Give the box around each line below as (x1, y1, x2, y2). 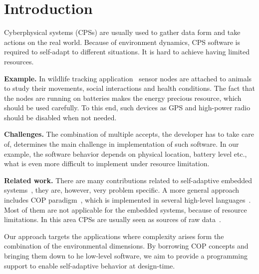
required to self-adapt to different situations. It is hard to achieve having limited (4, 46, 250, 57)
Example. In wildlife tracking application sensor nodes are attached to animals (4, 73, 252, 83)
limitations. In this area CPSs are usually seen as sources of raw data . (4, 214, 221, 225)
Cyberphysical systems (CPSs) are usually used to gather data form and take (4, 27, 241, 37)
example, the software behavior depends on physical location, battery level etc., (4, 148, 247, 159)
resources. (4, 56, 34, 66)
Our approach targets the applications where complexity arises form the (4, 231, 224, 241)
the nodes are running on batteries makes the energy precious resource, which (4, 92, 242, 103)
